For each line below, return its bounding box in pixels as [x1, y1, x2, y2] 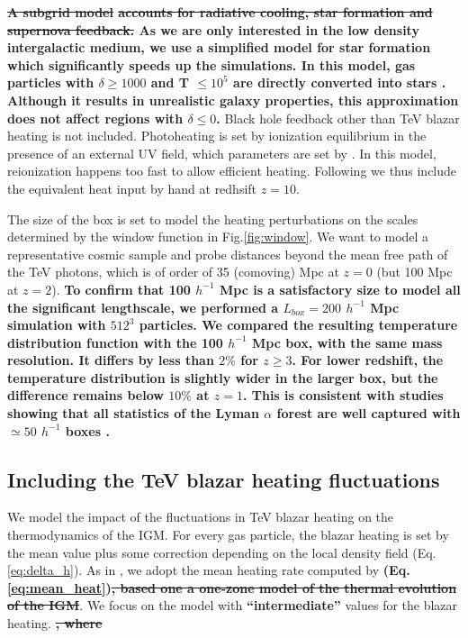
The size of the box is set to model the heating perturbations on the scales [7, 209, 418, 228]
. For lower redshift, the [292, 351, 444, 369]
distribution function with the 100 [7, 333, 223, 351]
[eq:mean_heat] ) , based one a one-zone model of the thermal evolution [7, 578, 457, 597]
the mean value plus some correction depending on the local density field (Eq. [7, 542, 436, 561]
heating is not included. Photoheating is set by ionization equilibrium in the [7, 126, 427, 145]
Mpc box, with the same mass [252, 333, 443, 351]
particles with [7, 73, 94, 92]
